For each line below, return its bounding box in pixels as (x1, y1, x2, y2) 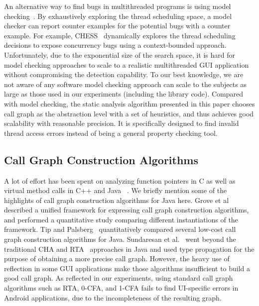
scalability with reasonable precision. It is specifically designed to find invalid (4, 118, 239, 128)
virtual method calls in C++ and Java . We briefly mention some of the (4, 185, 227, 196)
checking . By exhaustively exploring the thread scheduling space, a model (4, 10, 232, 21)
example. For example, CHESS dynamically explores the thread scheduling (4, 30, 236, 40)
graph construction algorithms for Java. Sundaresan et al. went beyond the (4, 234, 236, 244)
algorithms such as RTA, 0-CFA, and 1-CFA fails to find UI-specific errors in (4, 283, 239, 293)
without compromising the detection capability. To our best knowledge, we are (4, 69, 244, 80)
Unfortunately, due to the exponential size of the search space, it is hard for (4, 49, 236, 60)
